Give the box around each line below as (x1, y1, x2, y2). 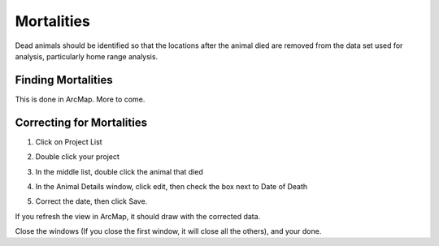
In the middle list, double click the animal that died (35, 166, 203, 176)
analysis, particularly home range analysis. (15, 51, 159, 61)
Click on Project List (35, 136, 102, 146)
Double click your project (35, 152, 120, 162)
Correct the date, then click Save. (35, 196, 148, 206)
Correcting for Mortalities (15, 115, 148, 129)
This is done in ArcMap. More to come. (15, 94, 146, 104)
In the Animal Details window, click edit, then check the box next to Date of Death (35, 181, 308, 191)
